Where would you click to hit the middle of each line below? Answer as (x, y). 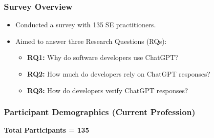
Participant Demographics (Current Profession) (100, 112)
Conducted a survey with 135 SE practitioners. (86, 25)
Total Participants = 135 (47, 130)
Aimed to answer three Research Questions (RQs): (91, 41)
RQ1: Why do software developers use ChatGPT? (103, 57)
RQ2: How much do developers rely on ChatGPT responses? (119, 74)
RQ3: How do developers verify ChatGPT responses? (107, 90)
